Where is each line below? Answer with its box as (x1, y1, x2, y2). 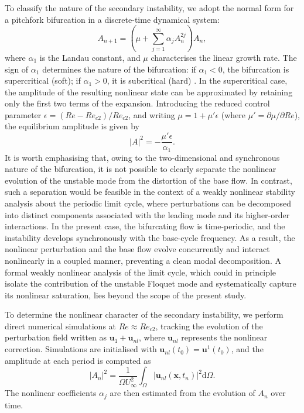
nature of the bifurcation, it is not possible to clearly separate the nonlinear (5, 163, 276, 175)
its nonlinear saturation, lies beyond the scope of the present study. (5, 288, 247, 301)
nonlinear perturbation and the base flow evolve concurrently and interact (5, 243, 270, 255)
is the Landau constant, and (39, 51, 141, 63)
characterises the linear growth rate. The (151, 51, 297, 63)
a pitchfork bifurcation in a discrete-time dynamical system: (5, 13, 220, 25)
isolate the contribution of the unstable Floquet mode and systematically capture (5, 277, 296, 290)
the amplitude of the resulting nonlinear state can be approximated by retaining (5, 85, 293, 98)
